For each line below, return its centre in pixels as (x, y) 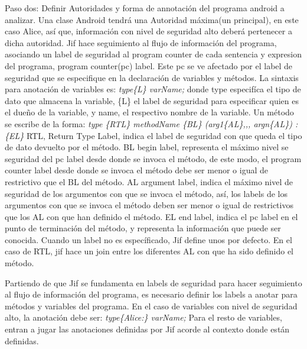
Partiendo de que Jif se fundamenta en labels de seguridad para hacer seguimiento (153, 282)
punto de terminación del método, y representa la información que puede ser (143, 228)
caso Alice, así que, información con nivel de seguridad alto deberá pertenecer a (148, 31)
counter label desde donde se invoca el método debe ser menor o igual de (136, 170)
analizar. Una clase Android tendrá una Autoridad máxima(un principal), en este (152, 19)
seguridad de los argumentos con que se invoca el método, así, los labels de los (146, 193)
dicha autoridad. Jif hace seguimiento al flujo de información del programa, (141, 42)
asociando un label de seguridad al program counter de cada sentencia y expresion (153, 54)
